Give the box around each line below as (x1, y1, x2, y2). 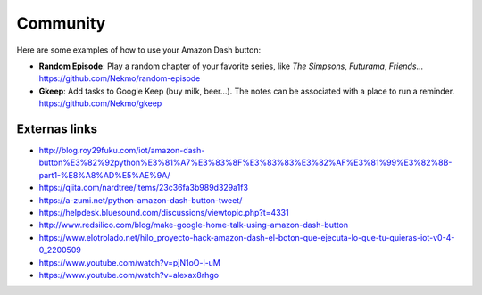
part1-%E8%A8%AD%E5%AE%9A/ (38, 169, 170, 180)
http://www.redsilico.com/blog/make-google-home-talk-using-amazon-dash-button (38, 219, 348, 231)
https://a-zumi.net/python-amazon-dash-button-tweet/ (38, 194, 243, 205)
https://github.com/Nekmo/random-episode (38, 73, 201, 84)
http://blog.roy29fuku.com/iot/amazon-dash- (38, 145, 205, 156)
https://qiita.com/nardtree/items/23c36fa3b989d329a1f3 (38, 183, 249, 193)
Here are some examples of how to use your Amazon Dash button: (16, 45, 262, 55)
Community (16, 13, 106, 33)
